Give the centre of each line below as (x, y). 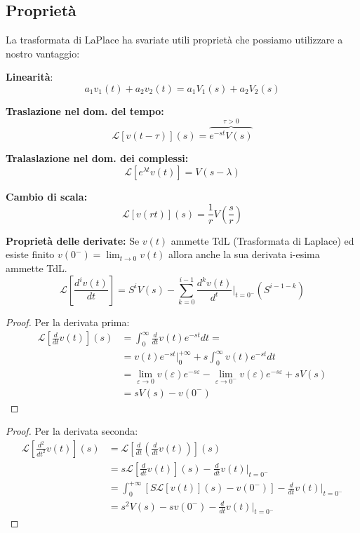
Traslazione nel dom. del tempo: (85, 110)
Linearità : (29, 77)
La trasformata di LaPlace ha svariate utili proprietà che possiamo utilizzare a (174, 40)
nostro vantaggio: (43, 53)
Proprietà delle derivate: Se (73, 240)
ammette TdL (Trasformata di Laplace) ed (262, 240)
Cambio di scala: (47, 196)
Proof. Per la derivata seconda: (72, 431)
